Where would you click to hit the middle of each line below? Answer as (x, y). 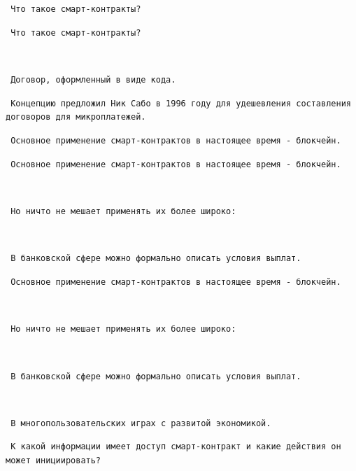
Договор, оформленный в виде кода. (93, 79)
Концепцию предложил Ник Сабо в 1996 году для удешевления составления (181, 103)
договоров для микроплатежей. (76, 117)
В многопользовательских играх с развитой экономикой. (141, 423)
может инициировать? (54, 461)
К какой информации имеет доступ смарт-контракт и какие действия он (176, 447)
